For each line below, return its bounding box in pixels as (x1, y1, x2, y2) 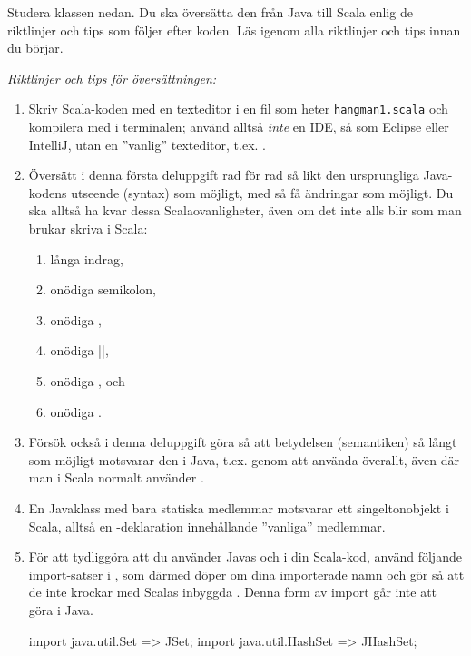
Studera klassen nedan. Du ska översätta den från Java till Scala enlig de (7, 3, 413, 21)
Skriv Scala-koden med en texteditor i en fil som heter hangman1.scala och (28, 99, 448, 118)
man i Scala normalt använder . (28, 468, 204, 487)
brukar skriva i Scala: (28, 219, 148, 237)
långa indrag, (50, 249, 123, 268)
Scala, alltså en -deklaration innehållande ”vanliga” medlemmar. (28, 516, 386, 535)
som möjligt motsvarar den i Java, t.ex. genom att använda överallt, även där (28, 450, 459, 469)
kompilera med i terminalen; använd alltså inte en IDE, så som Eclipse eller (28, 117, 449, 136)
